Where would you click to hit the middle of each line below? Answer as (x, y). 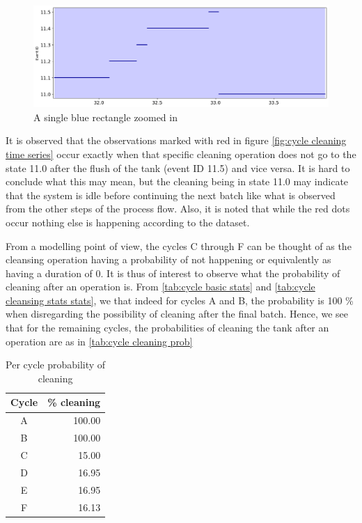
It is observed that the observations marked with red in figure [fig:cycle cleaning (176, 140)
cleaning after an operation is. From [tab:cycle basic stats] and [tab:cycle (160, 287)
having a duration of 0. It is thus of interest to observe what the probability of (173, 273)
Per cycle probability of (56, 365)
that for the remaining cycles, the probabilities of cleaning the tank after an (167, 328)
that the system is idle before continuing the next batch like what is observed (171, 195)
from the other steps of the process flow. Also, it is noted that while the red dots (178, 209)
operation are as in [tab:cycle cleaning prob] (99, 341)
